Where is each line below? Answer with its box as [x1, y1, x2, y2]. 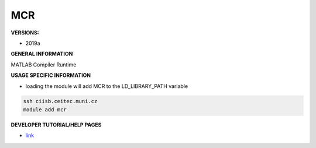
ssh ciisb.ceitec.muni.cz [23, 98, 98, 105]
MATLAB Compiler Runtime [11, 61, 77, 68]
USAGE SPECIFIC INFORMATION [11, 72, 91, 79]
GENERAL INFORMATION [11, 50, 73, 58]
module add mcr [23, 106, 67, 113]
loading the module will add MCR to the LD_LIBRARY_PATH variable [25, 82, 188, 90]
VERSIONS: [11, 29, 39, 36]
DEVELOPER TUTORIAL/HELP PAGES [11, 121, 102, 128]
